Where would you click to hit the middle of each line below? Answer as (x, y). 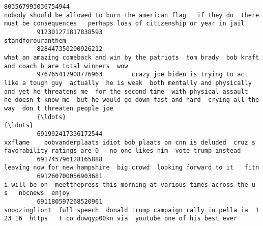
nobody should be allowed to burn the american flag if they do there (132, 15)
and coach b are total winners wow (66, 66)
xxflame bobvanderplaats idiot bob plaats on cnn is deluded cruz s (130, 142)
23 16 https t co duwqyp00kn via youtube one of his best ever (121, 219)
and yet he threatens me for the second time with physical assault (126, 91)
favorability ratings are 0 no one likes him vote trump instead (123, 151)
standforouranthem (35, 40)
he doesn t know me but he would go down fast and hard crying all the (132, 100)
